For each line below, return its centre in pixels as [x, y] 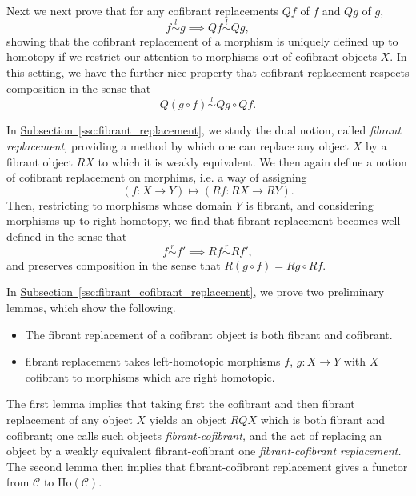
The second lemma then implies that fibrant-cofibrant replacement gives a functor [207, 466]
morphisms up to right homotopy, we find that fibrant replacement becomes [192, 220]
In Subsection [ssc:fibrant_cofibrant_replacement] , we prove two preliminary [196, 292]
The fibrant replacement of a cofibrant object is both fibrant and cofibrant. [209, 334]
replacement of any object [70, 419]
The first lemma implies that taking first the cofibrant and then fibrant [181, 404]
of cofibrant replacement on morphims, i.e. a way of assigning [157, 177]
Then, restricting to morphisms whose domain [119, 204]
